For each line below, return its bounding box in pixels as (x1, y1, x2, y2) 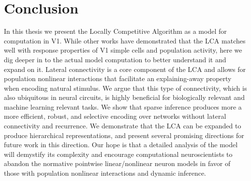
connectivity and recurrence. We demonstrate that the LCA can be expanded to (4, 121, 241, 131)
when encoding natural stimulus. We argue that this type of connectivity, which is (4, 83, 247, 93)
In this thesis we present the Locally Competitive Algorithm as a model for (4, 26, 227, 36)
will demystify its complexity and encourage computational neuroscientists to (4, 149, 233, 159)
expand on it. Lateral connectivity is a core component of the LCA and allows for (4, 64, 246, 74)
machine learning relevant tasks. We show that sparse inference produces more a (4, 101, 242, 111)
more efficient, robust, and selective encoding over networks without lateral (4, 111, 226, 121)
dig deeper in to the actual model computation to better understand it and (4, 54, 226, 64)
